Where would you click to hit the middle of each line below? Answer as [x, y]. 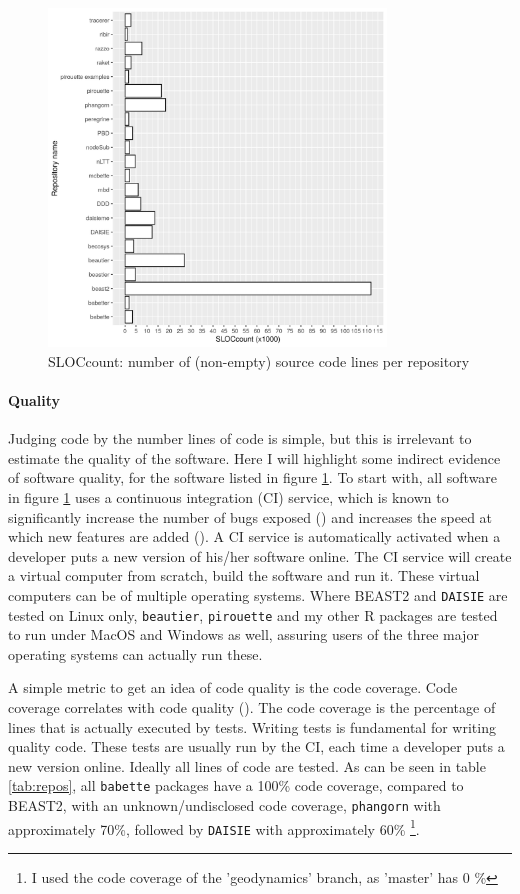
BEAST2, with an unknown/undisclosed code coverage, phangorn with [224, 805]
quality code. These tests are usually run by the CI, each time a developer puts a [256, 746]
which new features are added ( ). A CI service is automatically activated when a [254, 536]
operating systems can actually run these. [135, 653]
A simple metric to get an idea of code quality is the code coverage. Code [233, 687]
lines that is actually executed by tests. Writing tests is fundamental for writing [252, 726]
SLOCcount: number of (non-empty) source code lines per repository [259, 360]
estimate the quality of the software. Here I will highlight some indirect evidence [254, 457]
